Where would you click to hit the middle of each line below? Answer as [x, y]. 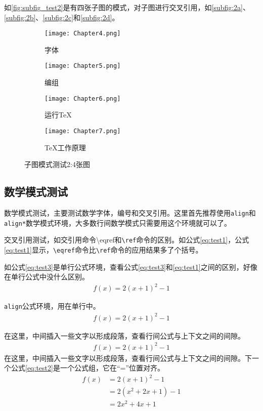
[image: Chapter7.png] [83, 131]
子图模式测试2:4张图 [57, 164]
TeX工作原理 [65, 147]
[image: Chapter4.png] [83, 34]
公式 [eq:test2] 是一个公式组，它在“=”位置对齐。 [88, 368]
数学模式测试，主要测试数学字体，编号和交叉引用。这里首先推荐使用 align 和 [130, 212]
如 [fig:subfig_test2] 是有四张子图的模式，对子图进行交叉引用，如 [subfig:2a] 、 [127, 7]
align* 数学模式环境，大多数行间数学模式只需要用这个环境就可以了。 [118, 222]
